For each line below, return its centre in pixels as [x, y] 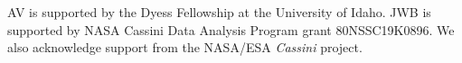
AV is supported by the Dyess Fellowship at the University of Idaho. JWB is [219, 12]
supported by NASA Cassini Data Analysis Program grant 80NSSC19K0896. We [231, 29]
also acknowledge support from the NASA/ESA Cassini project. [185, 47]
